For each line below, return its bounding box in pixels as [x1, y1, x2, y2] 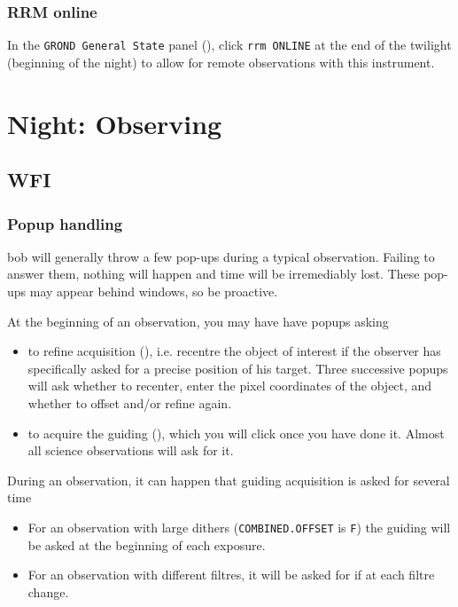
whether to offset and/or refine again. [27, 394, 232, 412]
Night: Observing [7, 105, 222, 141]
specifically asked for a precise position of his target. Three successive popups [27, 359, 448, 377]
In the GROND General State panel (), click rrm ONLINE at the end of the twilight [7, 35, 452, 54]
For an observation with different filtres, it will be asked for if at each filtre [27, 565, 435, 584]
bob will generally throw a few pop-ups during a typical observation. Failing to [7, 247, 435, 265]
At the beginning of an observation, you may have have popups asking [7, 311, 389, 330]
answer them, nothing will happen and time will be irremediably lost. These [7, 264, 420, 283]
